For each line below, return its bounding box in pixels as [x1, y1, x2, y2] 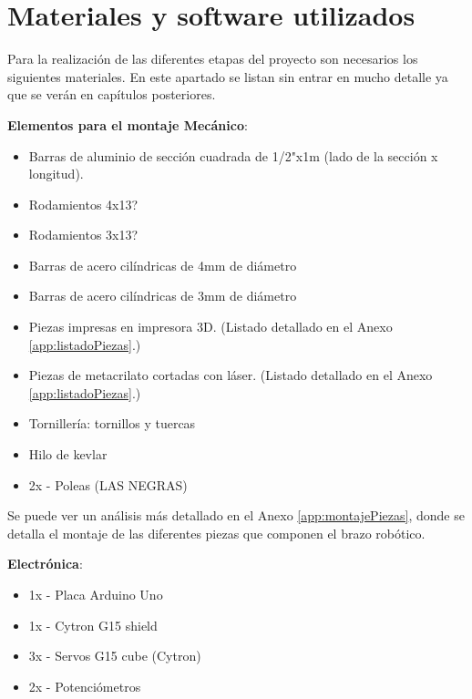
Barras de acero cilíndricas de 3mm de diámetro [28, 286, 297, 305]
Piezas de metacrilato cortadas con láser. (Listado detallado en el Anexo [28, 365, 433, 385]
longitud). [28, 164, 84, 183]
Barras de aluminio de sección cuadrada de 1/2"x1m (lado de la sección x [28, 146, 438, 165]
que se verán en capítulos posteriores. [7, 85, 216, 104]
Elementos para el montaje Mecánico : [7, 115, 248, 134]
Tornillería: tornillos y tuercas [28, 414, 196, 433]
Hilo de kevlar [28, 445, 108, 464]
